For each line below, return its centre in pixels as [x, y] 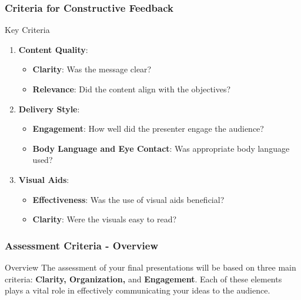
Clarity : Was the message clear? [92, 69]
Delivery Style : [49, 109]
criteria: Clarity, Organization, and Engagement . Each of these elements [143, 279]
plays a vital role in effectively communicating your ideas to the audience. [138, 290]
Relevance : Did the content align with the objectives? [132, 89]
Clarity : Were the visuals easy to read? [105, 219]
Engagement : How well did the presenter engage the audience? [148, 129]
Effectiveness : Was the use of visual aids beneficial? [128, 199]
